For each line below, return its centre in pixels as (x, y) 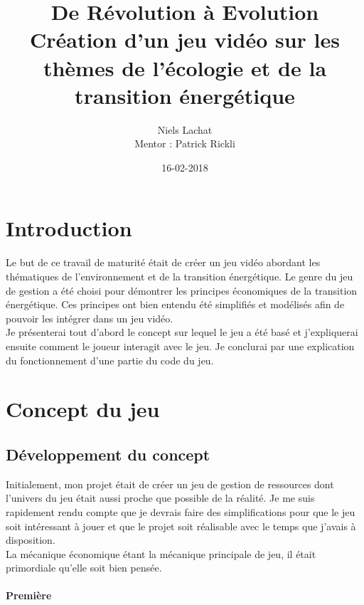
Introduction (69, 228)
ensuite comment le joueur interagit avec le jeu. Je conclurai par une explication (180, 346)
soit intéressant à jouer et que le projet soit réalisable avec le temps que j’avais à (181, 526)
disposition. (31, 540)
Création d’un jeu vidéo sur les (185, 40)
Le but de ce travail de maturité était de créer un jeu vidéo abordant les (163, 262)
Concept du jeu (83, 409)
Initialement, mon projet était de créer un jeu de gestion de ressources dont (170, 484)
